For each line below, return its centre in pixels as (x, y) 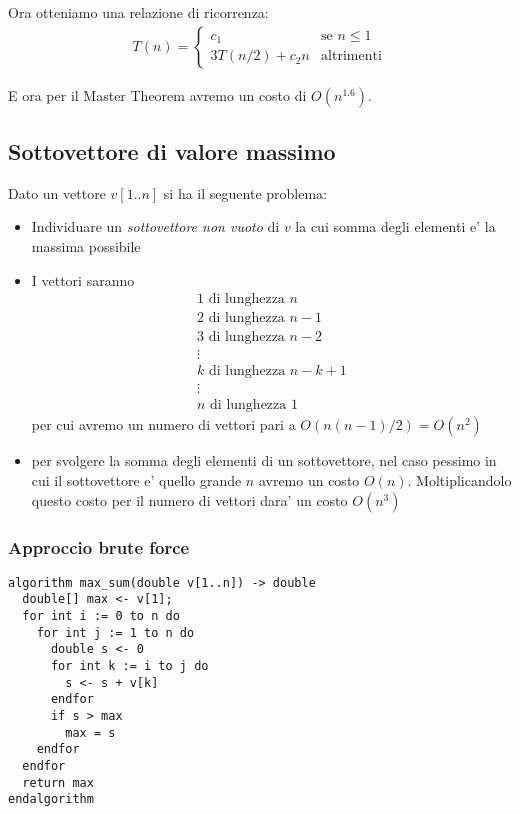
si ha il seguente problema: (245, 192)
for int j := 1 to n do (115, 632)
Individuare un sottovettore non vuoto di (155, 226)
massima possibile (86, 246)
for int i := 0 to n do (101, 616)
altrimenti (351, 56)
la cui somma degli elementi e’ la (395, 226)
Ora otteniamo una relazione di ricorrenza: (138, 12)
